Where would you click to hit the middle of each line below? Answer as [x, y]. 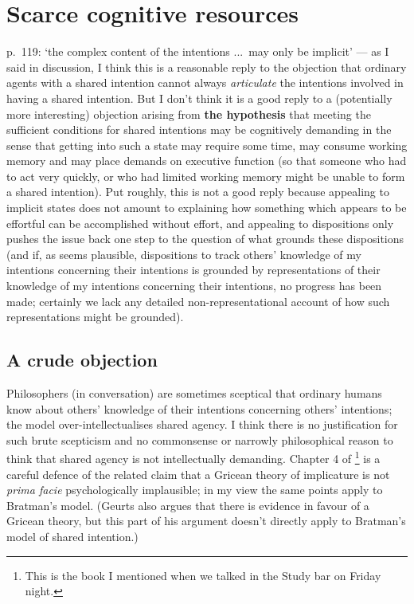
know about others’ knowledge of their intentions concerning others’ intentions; [199, 408]
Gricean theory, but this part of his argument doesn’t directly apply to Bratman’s [206, 521]
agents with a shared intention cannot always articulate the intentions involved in [205, 82]
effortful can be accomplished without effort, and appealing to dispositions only [200, 223]
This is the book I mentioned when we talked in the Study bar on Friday [203, 575]
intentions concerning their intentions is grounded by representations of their [193, 270]
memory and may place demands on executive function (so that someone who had [207, 161]
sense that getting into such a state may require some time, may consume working [207, 145]
